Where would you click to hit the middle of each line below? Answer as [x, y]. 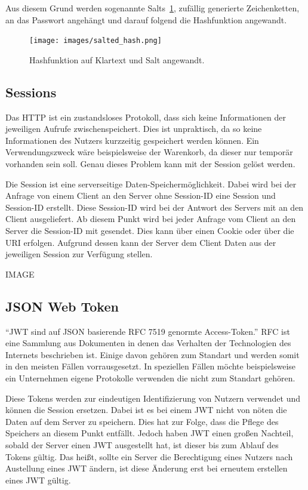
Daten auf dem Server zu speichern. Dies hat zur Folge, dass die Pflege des [142, 421]
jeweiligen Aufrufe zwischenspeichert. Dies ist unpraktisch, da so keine [134, 129]
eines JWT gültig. [38, 480]
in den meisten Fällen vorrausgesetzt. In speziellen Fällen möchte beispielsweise [151, 366]
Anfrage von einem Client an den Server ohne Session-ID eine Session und [141, 195]
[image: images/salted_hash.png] [96, 41]
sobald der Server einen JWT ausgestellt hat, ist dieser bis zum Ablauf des [142, 444]
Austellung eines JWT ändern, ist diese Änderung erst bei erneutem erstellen [147, 468]
